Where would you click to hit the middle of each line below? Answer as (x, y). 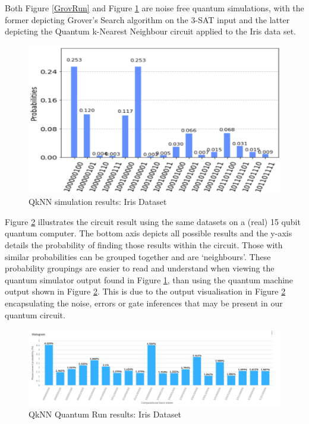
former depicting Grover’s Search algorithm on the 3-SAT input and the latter (147, 19)
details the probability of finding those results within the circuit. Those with (144, 245)
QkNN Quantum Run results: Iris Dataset (105, 414)
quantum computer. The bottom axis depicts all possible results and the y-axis (149, 233)
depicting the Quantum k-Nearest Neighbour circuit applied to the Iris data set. (151, 31)
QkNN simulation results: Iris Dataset (98, 202)
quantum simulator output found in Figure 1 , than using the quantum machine (149, 279)
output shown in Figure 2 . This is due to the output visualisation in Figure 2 (145, 291)
